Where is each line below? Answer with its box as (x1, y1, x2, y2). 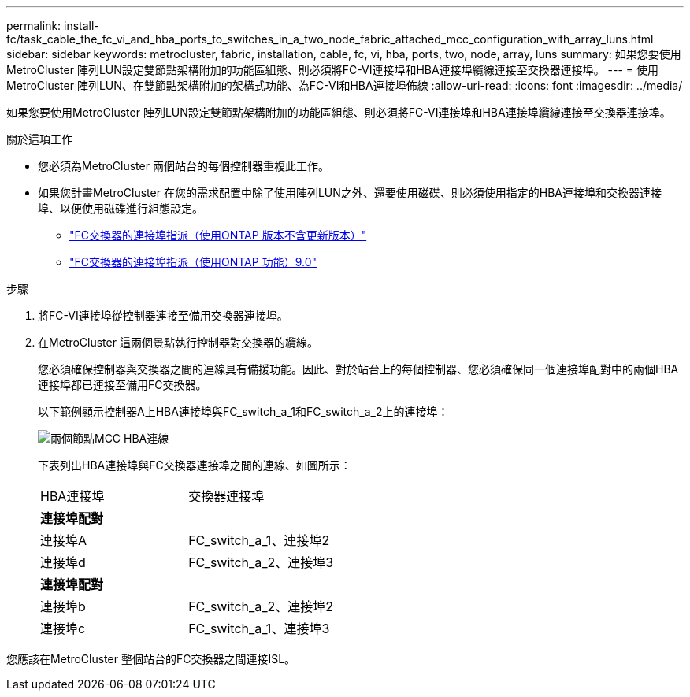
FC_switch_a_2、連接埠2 (188, 599, 334, 614)
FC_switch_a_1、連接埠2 (188, 532, 330, 548)
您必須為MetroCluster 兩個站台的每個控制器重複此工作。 (38, 159, 329, 172)
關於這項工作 (6, 132, 72, 146)
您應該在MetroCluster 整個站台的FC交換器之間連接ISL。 (6, 652, 296, 665)
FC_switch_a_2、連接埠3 (188, 554, 334, 570)
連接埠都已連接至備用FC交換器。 (38, 378, 207, 391)
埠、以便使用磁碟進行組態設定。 (38, 202, 203, 215)
